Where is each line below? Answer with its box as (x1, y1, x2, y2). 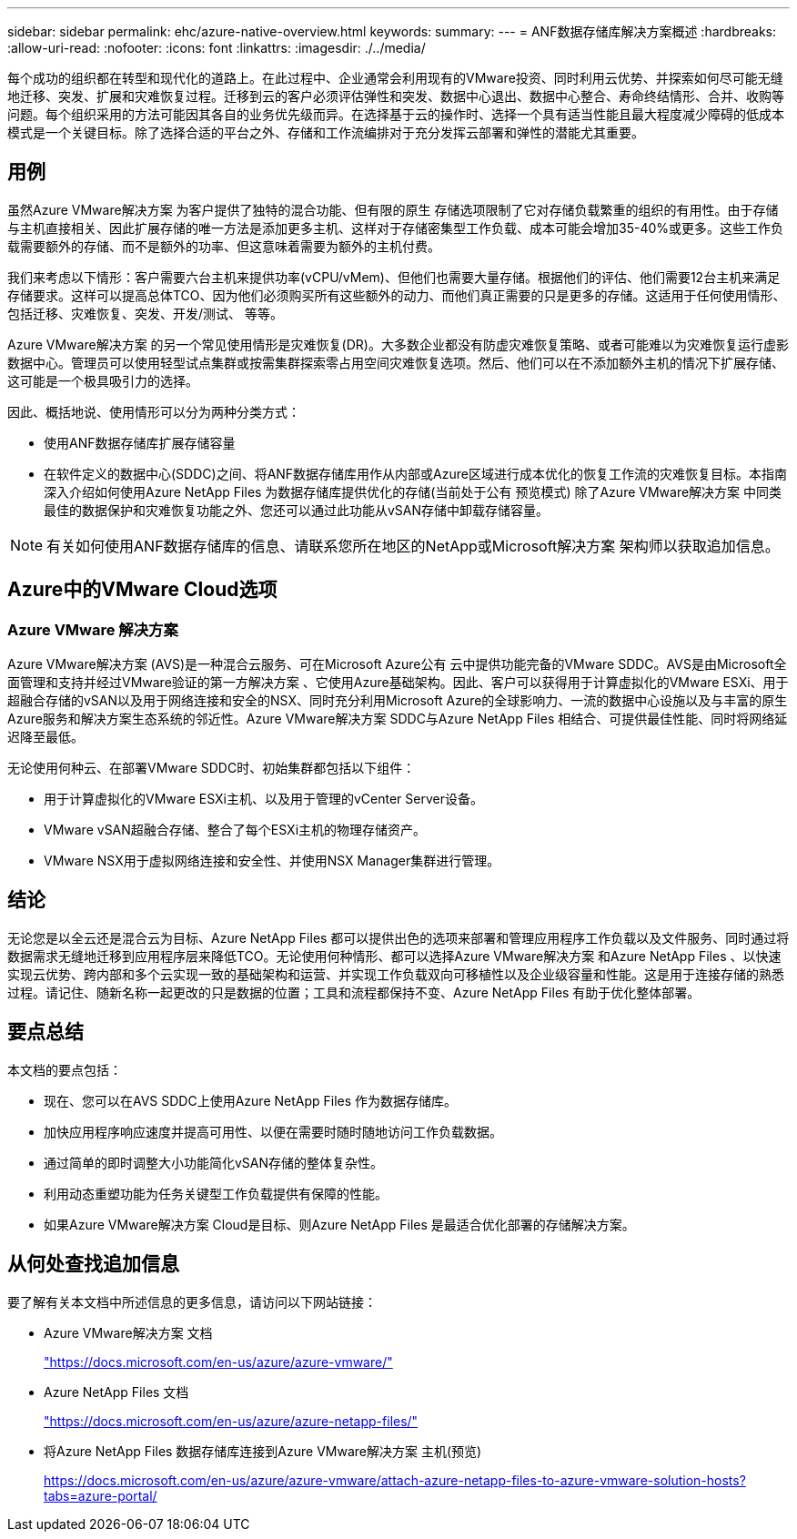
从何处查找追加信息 (7, 1252, 179, 1276)
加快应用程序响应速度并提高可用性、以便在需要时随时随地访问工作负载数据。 (44, 1123, 502, 1139)
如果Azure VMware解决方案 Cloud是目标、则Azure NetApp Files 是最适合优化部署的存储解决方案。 (44, 1216, 635, 1232)
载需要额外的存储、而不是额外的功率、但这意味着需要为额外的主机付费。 (7, 238, 440, 254)
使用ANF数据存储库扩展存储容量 (44, 434, 236, 451)
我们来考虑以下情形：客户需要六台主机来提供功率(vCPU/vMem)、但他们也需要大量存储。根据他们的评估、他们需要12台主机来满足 (7, 268, 781, 285)
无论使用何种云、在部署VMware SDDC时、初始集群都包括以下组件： (7, 760, 416, 776)
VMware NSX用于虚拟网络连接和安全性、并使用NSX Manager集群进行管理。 (44, 853, 500, 869)
